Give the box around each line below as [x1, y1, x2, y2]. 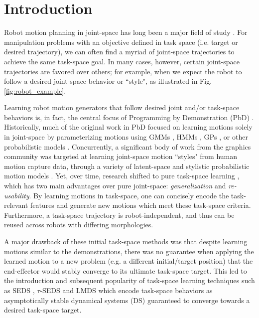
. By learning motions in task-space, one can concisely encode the [29, 190, 229, 200]
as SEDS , [4, 285, 35, 295]
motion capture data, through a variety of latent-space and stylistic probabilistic [4, 160, 250, 171]
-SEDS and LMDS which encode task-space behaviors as [40, 285, 213, 295]
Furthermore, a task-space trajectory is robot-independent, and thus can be [4, 209, 235, 220]
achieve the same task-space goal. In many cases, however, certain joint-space [4, 56, 240, 66]
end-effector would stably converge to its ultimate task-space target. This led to [4, 265, 247, 276]
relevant [4, 200, 28, 210]
